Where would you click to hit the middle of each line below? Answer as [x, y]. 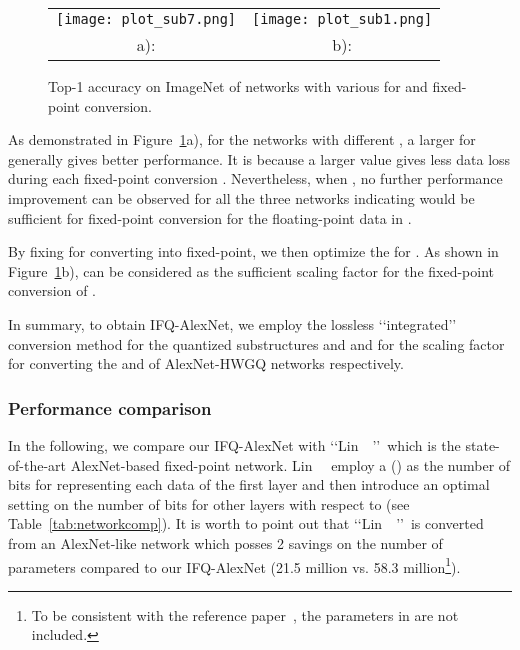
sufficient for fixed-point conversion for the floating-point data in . [210, 217]
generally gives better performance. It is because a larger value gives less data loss [259, 158]
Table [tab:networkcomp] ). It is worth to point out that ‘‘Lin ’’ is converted [246, 523]
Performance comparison [110, 407]
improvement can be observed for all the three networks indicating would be [241, 197]
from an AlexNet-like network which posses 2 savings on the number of [225, 542]
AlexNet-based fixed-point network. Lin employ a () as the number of [290, 464]
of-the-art [37, 464]
